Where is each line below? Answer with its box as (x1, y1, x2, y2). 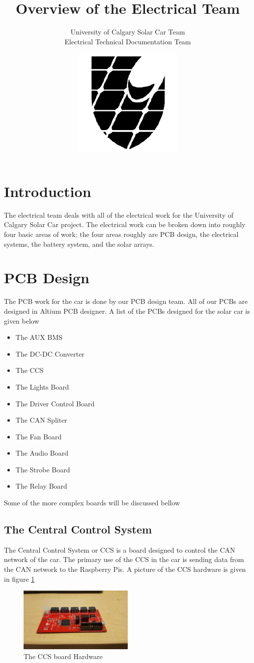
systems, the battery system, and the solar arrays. (4, 238, 154, 249)
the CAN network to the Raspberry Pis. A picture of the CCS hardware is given (4, 564, 246, 574)
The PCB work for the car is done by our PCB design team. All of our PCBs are (4, 296, 248, 306)
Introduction (4, 181, 91, 201)
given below (4, 315, 39, 326)
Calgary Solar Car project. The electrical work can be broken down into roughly (4, 219, 246, 230)
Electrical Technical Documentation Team (64, 36, 191, 46)
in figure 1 (4, 573, 35, 584)
